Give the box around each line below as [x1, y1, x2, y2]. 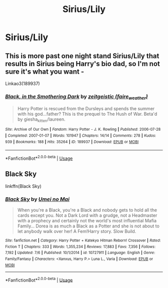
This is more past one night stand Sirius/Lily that [5, 52, 159, 60]
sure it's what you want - [5, 67, 84, 76]
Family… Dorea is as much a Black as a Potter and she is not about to [17, 223, 160, 229]
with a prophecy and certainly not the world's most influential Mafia [17, 218, 156, 224]
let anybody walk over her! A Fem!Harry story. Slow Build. [17, 228, 136, 234]
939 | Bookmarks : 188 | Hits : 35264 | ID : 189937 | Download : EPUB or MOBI [5, 139, 139, 144]
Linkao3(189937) [5, 81, 40, 86]
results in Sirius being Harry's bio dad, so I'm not [5, 59, 160, 68]
